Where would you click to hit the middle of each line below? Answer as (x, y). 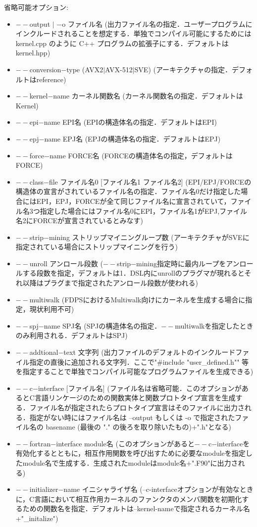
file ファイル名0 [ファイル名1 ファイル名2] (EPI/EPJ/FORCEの (150, 181)
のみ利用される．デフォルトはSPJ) (72, 335)
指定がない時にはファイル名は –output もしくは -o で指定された (132, 417)
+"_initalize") (37, 518)
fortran (40, 443)
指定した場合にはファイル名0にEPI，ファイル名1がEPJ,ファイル (144, 211)
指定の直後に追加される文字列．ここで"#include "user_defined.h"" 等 (139, 361)
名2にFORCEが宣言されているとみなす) (79, 220)
